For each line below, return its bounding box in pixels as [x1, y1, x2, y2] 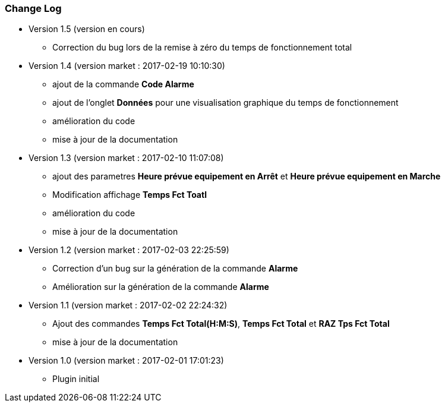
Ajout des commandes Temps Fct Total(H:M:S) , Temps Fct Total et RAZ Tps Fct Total [52, 318, 390, 329]
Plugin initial [52, 374, 100, 384]
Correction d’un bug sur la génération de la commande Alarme [52, 263, 298, 274]
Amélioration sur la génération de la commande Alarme [52, 282, 269, 292]
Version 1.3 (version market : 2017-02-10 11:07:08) [29, 153, 224, 163]
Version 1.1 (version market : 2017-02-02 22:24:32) [29, 300, 228, 311]
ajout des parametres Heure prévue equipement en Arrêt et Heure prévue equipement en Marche [52, 171, 441, 182]
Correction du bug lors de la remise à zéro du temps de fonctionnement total [52, 42, 352, 53]
